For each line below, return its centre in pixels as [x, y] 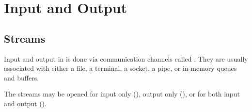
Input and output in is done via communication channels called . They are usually [126, 58]
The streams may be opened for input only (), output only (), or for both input [122, 94]
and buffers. [22, 77]
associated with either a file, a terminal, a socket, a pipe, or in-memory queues [120, 68]
